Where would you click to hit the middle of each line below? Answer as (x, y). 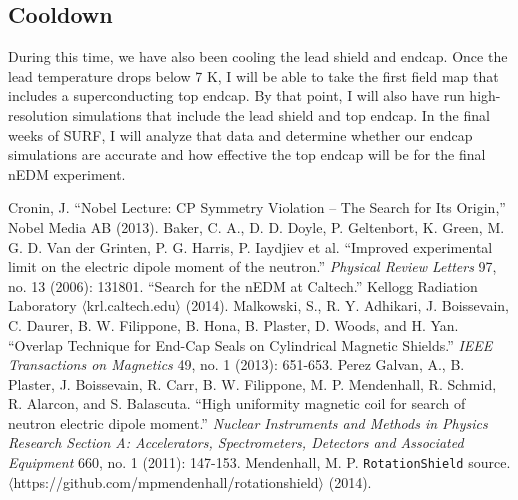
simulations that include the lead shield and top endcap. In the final (281, 114)
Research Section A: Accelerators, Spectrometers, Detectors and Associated (236, 442)
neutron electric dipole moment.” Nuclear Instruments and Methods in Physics (248, 422)
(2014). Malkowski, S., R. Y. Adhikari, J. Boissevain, (347, 305)
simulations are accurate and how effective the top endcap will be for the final (247, 154)
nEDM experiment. (67, 173)
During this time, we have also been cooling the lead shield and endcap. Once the (258, 56)
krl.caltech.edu (131, 305)
